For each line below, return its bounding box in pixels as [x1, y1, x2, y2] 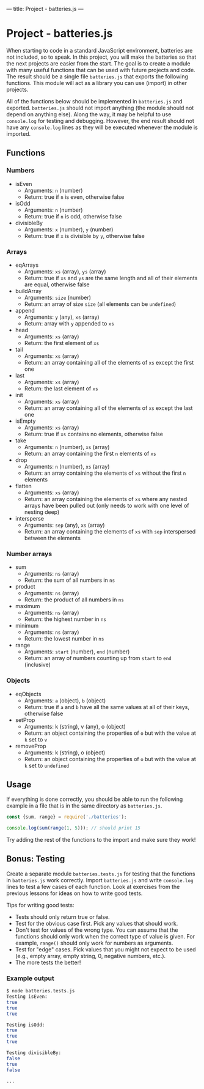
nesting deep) [24, 508, 60, 516]
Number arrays [6, 549, 53, 558]
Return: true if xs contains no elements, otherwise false [24, 430, 164, 437]
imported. [6, 130, 31, 137]
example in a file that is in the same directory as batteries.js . [6, 802, 162, 809]
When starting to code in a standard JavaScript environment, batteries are [6, 46, 193, 54]
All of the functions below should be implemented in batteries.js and [6, 97, 183, 105]
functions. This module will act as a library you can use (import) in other [6, 79, 188, 86]
